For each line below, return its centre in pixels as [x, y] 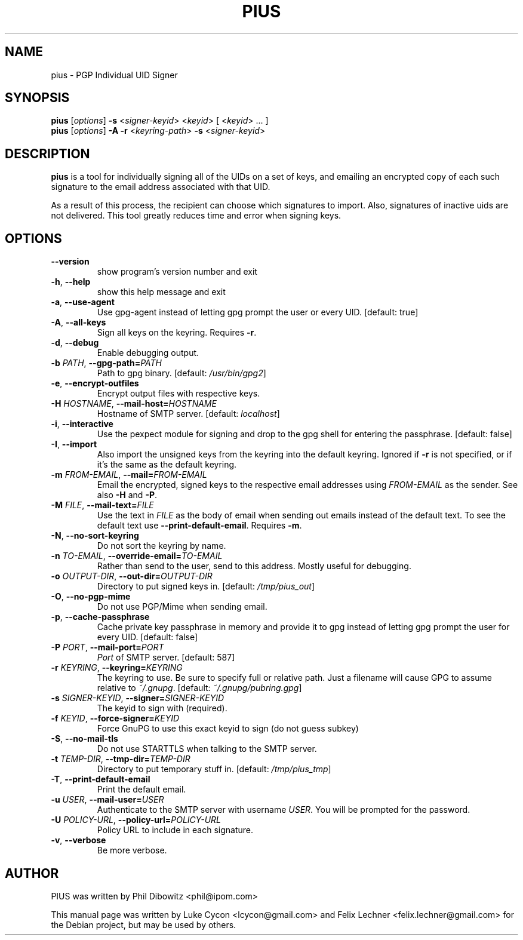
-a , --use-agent [83, 302]
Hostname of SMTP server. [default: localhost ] [188, 414]
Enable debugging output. [148, 353]
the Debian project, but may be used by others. [144, 924]
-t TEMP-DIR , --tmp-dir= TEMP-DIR [121, 759]
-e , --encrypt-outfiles [95, 383]
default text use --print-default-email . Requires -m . [199, 526]
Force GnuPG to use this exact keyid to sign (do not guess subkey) [228, 729]
